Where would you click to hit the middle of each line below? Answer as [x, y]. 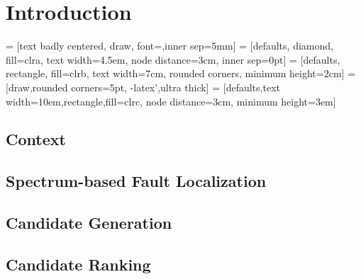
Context [36, 139]
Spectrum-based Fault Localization [136, 181]
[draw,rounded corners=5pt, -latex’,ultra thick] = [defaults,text [143, 87]
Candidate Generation [89, 223]
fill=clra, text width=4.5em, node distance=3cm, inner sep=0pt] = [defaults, [173, 59]
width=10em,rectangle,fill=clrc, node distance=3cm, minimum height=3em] [171, 101]
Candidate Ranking [78, 264]
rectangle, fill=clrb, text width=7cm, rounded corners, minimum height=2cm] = [181, 73]
